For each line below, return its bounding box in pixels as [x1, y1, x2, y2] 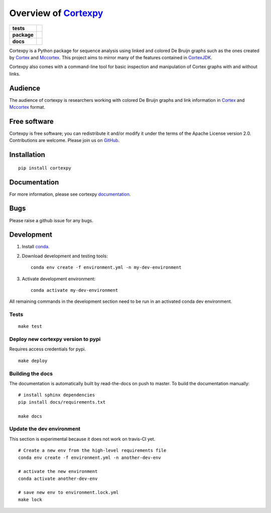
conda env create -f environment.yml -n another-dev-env [18, 454, 162, 460]
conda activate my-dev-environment [31, 287, 118, 293]
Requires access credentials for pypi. [9, 346, 86, 352]
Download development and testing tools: [22, 253, 108, 259]
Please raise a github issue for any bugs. [9, 217, 93, 223]
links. [9, 71, 21, 77]
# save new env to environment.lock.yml [18, 489, 119, 495]
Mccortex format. [9, 104, 45, 110]
